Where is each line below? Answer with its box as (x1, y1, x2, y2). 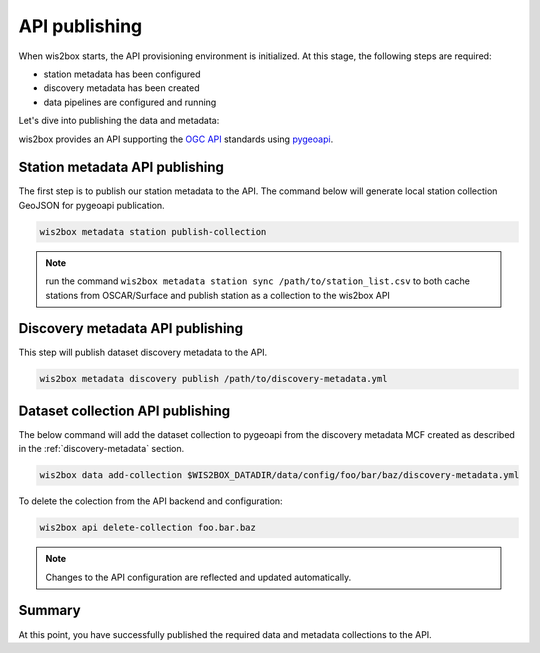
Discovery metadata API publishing (18, 320, 244, 337)
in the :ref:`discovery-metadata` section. (18, 443, 185, 455)
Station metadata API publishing (18, 159, 225, 176)
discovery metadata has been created (43, 82, 200, 94)
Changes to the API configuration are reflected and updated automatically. (45, 571, 352, 583)
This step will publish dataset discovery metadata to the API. (18, 346, 268, 359)
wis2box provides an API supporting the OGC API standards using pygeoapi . (18, 133, 334, 145)
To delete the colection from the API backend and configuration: (18, 495, 284, 507)
